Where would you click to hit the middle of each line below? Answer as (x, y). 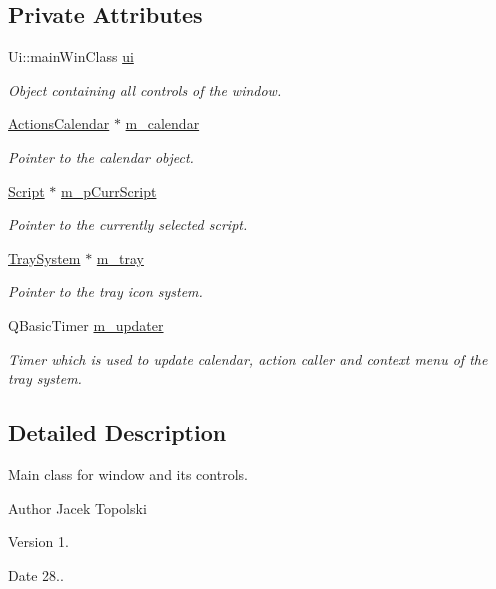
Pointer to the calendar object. (101, 156)
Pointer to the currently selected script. (128, 224)
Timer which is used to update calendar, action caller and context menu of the (248, 358)
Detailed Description (117, 432)
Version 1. (38, 541)
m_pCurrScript (108, 190)
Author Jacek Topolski (77, 507)
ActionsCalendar (59, 123)
